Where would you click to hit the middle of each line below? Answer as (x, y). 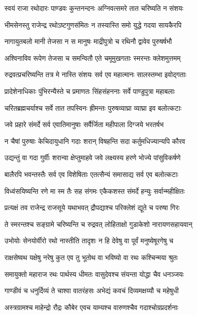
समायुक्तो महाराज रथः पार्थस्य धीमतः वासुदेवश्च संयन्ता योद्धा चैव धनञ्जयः (94, 274)
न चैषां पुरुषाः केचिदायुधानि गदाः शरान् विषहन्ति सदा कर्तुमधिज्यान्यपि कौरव (95, 141)
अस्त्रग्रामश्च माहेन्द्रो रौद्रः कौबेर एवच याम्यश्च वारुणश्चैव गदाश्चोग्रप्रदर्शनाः (92, 307)
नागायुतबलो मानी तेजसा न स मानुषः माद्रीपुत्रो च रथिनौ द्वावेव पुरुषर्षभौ (88, 41)
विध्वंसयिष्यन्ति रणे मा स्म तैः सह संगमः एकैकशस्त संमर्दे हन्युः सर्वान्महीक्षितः (95, 191)
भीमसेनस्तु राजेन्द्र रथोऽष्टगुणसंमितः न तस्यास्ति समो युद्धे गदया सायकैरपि (93, 24)
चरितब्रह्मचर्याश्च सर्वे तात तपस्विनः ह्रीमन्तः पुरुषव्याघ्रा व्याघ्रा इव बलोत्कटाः (93, 108)
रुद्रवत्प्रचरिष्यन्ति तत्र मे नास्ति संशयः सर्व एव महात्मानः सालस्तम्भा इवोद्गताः (96, 74)
